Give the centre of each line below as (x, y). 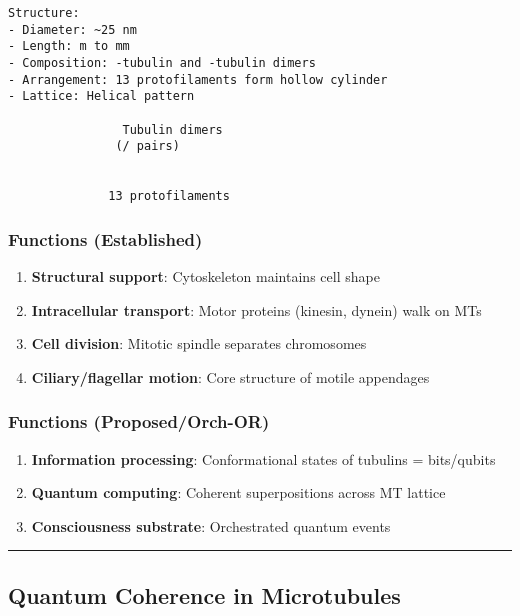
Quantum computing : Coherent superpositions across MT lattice (238, 492)
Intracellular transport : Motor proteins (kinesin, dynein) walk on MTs (256, 309)
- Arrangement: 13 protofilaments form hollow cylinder (198, 79)
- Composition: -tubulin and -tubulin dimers (162, 62)
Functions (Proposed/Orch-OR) (139, 421)
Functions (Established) (105, 238)
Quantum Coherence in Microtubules (204, 594)
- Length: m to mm (69, 46)
